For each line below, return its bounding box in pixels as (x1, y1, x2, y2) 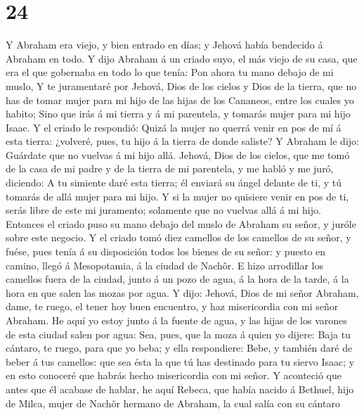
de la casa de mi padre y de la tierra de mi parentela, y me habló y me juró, (6, 161, 334, 176)
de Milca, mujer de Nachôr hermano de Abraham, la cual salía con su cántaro (6, 395, 340, 410)
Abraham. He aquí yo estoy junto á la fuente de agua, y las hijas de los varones (6, 313, 347, 327)
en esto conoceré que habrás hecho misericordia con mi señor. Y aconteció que (6, 368, 342, 383)
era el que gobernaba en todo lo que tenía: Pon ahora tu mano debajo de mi (6, 65, 334, 79)
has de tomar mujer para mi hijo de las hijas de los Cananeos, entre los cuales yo (6, 92, 354, 107)
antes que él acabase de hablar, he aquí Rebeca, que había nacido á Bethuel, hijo (6, 381, 354, 396)
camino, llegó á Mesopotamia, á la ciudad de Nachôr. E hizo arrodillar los (6, 257, 324, 272)
